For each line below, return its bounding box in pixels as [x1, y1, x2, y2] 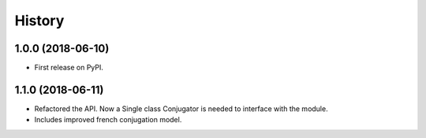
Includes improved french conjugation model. [34, 115, 182, 125]
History [14, 12, 65, 29]
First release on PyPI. [34, 63, 104, 73]
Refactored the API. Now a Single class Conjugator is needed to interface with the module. [34, 103, 328, 114]
